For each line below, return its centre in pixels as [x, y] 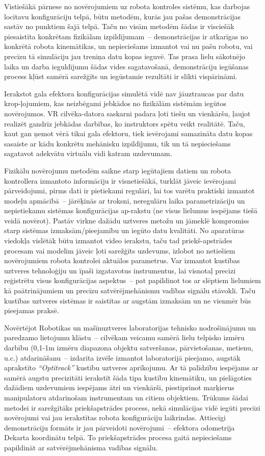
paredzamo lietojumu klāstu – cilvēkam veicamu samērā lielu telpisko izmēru [124, 337]
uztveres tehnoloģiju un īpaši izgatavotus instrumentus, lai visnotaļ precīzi [120, 270]
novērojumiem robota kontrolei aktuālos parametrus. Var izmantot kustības [122, 260]
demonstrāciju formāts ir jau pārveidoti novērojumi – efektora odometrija [120, 427]
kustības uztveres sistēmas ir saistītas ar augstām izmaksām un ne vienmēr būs [128, 300]
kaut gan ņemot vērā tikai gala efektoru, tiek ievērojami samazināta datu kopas [128, 133]
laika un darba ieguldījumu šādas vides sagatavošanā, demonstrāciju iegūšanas [126, 66]
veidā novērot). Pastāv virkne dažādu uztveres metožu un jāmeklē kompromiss [127, 220]
